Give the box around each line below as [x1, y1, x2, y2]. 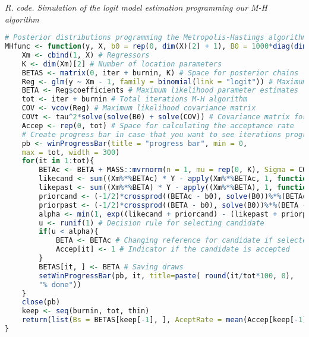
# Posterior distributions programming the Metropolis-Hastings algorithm [5, 33, 307, 42]
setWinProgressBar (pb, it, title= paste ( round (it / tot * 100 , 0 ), [39, 271, 294, 280]
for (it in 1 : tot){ [21, 157, 94, 166]
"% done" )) [39, 280, 81, 289]
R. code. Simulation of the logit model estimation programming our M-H [5, 1, 268, 13]
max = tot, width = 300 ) [21, 148, 120, 157]
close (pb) [21, 298, 61, 307]
